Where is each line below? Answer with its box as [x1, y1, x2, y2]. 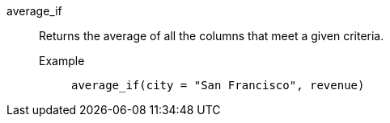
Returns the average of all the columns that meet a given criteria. [39, 29, 384, 43]
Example [39, 54, 85, 68]
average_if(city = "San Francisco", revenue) [71, 79, 365, 92]
